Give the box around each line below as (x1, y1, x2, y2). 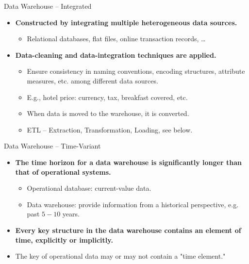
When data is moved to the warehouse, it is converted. (27, 108, 189, 118)
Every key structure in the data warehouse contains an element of (15, 225, 241, 235)
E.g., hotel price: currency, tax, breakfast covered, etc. (27, 92, 188, 102)
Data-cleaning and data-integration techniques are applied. (15, 49, 216, 60)
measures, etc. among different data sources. (27, 75, 158, 85)
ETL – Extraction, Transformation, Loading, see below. (27, 124, 193, 134)
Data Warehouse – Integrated (4, 1, 92, 11)
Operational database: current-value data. (27, 183, 151, 193)
